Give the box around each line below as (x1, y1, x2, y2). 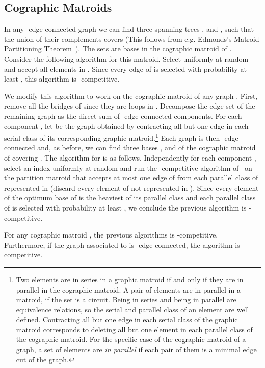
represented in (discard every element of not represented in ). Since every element (4, 182, 259, 193)
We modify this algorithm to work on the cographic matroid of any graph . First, (4, 90, 258, 101)
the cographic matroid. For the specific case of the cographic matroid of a (16, 334, 246, 345)
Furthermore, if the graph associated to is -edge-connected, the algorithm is (4, 239, 240, 250)
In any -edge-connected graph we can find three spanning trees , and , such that (4, 23, 254, 34)
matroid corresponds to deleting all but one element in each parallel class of (16, 324, 253, 334)
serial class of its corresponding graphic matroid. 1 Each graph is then (4, 131, 220, 143)
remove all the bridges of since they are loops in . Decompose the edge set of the (4, 100, 255, 111)
